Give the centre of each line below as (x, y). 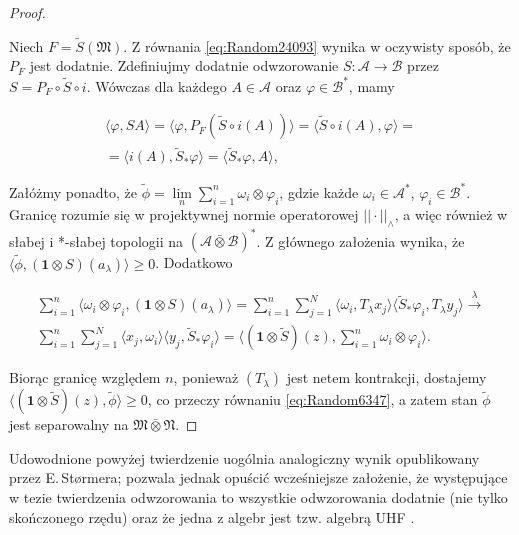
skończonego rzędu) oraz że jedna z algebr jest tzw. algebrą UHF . (212, 516)
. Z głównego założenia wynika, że (360, 240)
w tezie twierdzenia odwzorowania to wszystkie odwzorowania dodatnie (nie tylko (258, 497)
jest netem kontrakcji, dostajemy (386, 377)
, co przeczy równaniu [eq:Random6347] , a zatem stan (312, 399)
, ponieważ (206, 377)
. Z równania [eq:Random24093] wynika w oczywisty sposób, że (317, 45)
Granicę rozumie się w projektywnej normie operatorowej (184, 214)
